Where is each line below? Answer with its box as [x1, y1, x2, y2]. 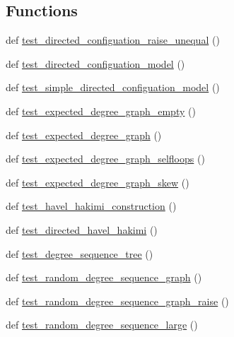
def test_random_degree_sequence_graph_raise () [6, 293, 229, 308]
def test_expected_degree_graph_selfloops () [6, 151, 205, 166]
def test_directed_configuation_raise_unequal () [6, 32, 220, 47]
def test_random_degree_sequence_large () [6, 317, 198, 332]
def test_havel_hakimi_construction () [6, 199, 177, 213]
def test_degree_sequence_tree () [6, 246, 153, 261]
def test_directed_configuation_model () [6, 56, 185, 71]
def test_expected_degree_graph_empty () [6, 103, 196, 118]
